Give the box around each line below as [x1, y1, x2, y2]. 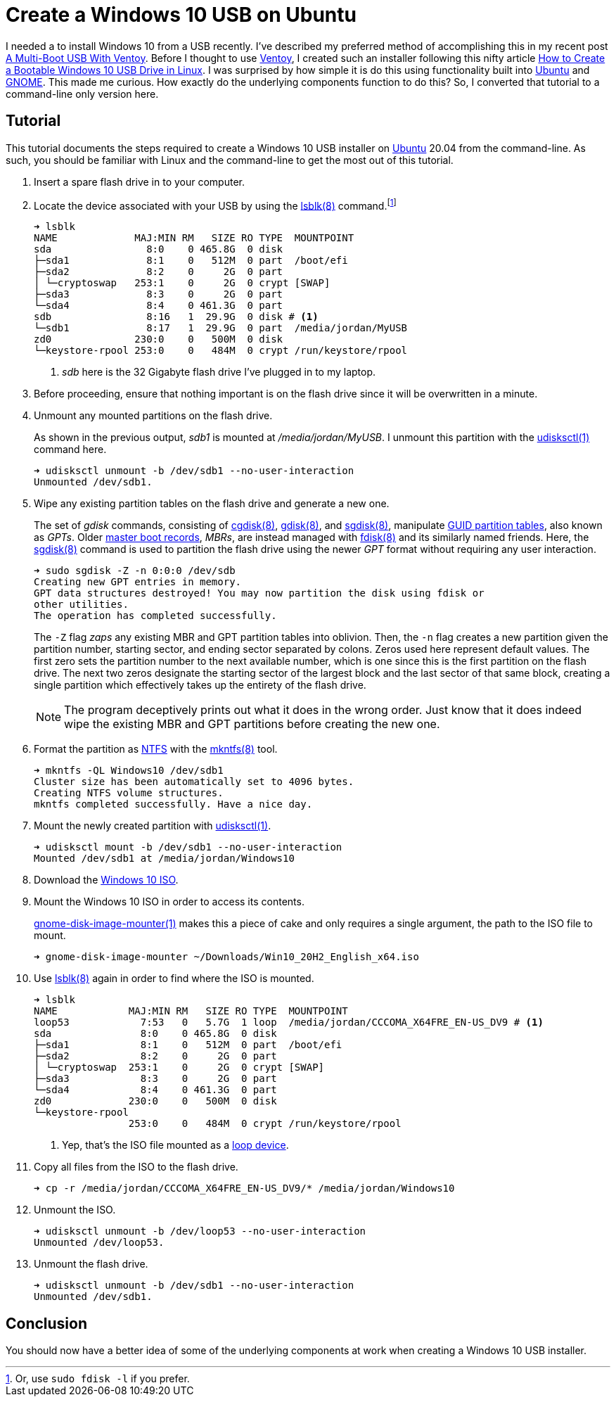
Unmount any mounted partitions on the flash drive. [34, 409, 273, 422]
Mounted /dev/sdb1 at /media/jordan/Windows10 [34, 853, 295, 865]
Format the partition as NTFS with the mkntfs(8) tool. [34, 743, 278, 756]
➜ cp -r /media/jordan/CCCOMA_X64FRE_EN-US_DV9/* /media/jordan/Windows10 [34, 1183, 455, 1194]
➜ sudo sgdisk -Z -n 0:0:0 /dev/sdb [34, 565, 236, 577]
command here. [34, 443, 107, 456]
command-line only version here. [6, 87, 159, 100]
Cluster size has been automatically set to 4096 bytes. [34, 776, 354, 788]
